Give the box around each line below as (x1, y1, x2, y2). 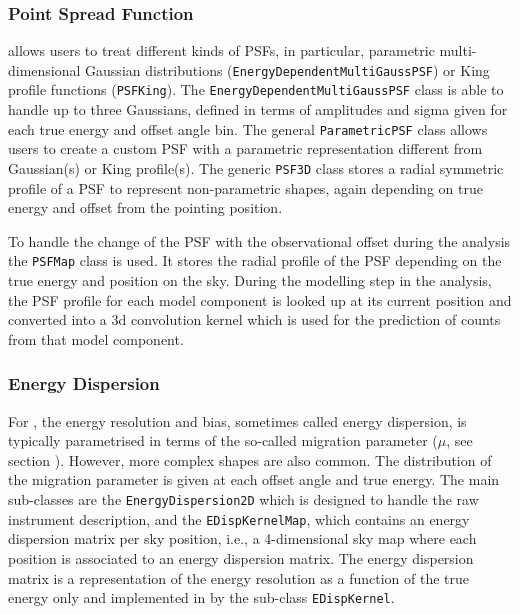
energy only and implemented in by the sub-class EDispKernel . (8, 587, 395, 608)
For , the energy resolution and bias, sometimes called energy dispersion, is (8, 410, 467, 431)
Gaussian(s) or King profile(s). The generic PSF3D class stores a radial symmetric (8, 157, 504, 178)
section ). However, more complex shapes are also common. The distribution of (8, 449, 492, 470)
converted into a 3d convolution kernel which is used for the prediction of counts (8, 309, 501, 330)
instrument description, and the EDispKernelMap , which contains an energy (8, 508, 470, 529)
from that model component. (8, 328, 184, 349)
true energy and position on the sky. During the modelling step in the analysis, (8, 270, 492, 291)
